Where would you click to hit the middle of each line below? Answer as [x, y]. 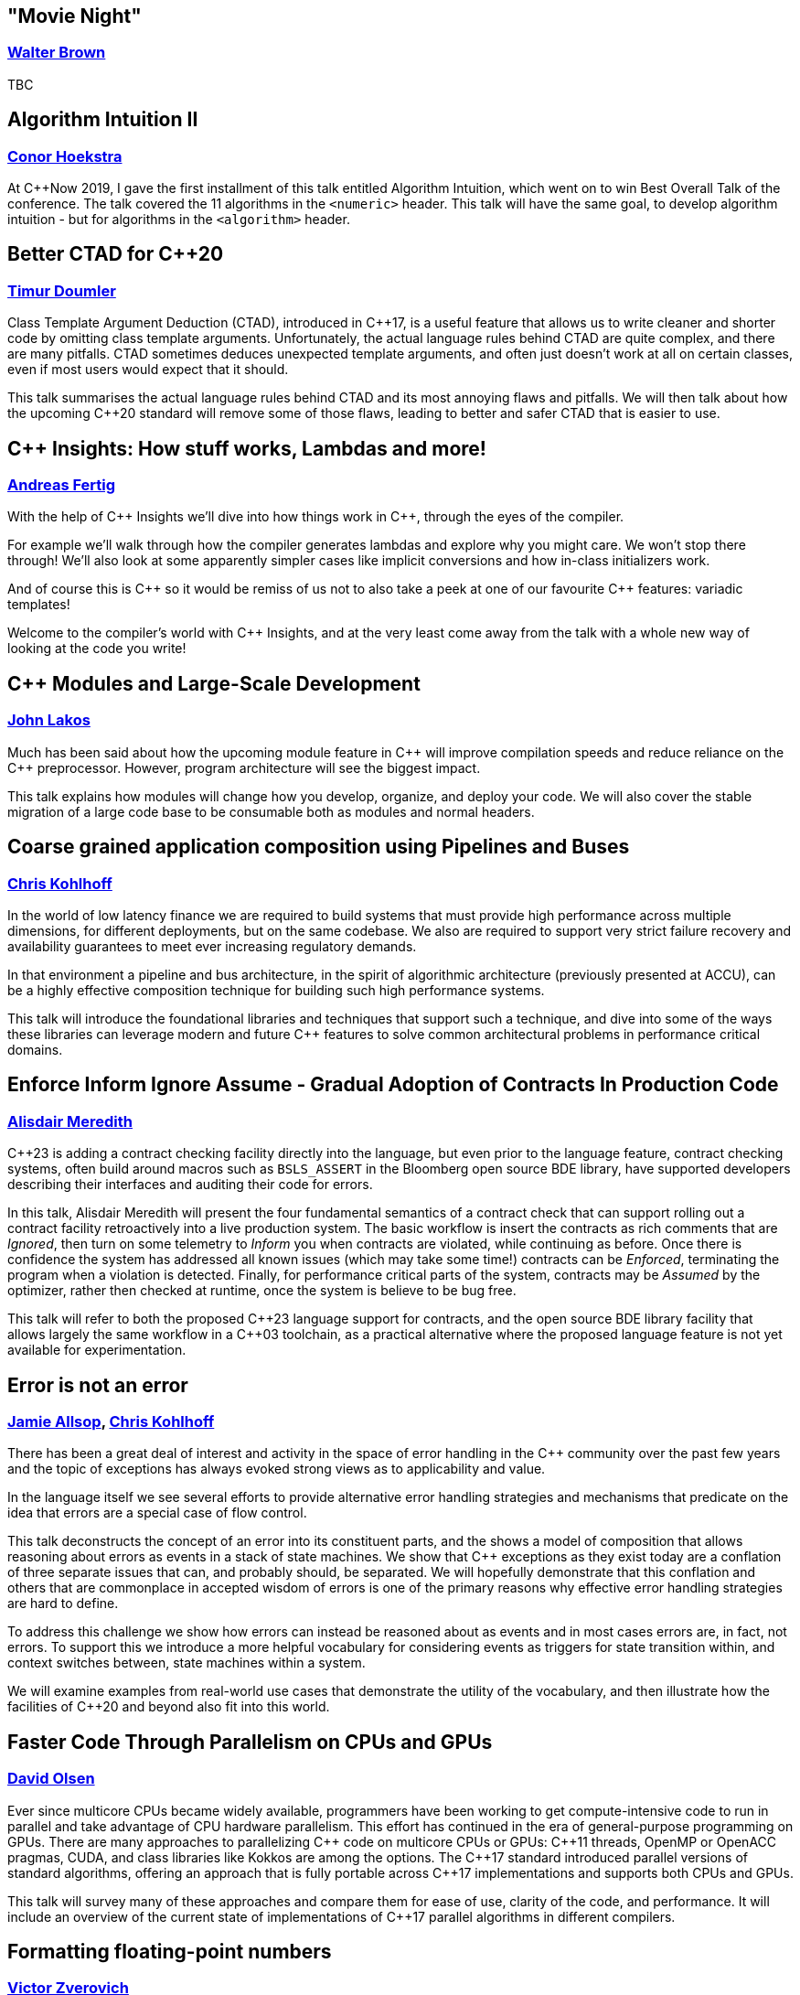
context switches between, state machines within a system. [187, 1663]
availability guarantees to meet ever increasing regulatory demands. [212, 946]
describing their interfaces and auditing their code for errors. [190, 1185]
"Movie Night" [75, 16]
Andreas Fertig [62, 485]
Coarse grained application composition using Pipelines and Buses [319, 847]
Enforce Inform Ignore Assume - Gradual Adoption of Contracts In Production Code [393, 1085]
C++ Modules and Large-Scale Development [214, 683]
